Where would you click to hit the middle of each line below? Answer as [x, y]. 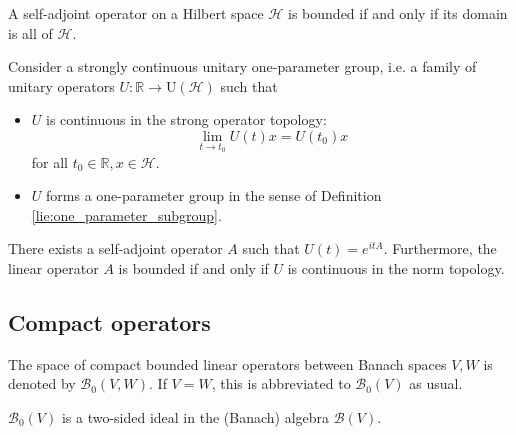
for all [50, 161]
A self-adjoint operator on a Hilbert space [136, 13]
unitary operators [61, 85]
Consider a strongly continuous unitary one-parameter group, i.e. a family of [242, 66]
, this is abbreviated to [281, 383]
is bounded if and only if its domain [398, 13]
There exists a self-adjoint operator [115, 248]
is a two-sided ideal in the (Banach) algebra [195, 416]
